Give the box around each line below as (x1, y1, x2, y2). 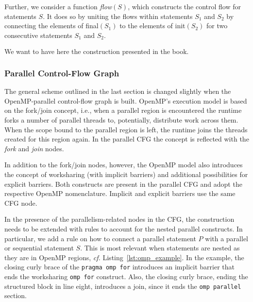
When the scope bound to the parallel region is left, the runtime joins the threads (4, 124, 248, 134)
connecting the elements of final (4, 20, 99, 31)
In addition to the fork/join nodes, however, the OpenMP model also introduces (4, 160, 243, 170)
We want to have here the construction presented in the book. (4, 46, 189, 56)
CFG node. (4, 197, 37, 208)
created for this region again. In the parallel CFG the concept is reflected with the (4, 134, 249, 144)
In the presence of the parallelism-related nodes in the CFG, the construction (4, 214, 235, 224)
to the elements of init (119, 20, 186, 31)
